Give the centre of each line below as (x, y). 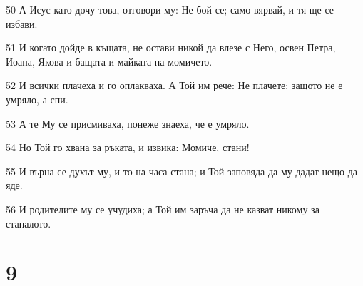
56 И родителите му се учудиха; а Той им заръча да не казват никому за (163, 209)
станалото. (29, 223)
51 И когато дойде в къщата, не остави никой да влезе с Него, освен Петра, (171, 47)
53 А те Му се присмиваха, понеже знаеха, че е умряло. (128, 123)
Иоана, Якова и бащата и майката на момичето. (109, 61)
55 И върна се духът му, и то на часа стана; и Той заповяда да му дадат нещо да (182, 171)
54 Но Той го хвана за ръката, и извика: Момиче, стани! (128, 147)
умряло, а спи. (37, 99)
